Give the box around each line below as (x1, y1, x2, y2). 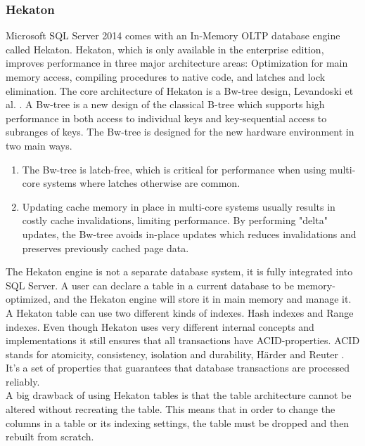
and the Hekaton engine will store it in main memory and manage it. (53, 291, 352, 306)
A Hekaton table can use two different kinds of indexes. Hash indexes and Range (6, 305, 354, 320)
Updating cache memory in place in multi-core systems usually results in (22, 199, 335, 214)
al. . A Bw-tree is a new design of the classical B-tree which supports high (6, 97, 325, 112)
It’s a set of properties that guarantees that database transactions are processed (6, 360, 350, 375)
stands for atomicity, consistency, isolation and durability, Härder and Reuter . (6, 346, 345, 361)
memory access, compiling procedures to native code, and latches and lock (6, 70, 326, 84)
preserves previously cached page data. (22, 240, 189, 255)
